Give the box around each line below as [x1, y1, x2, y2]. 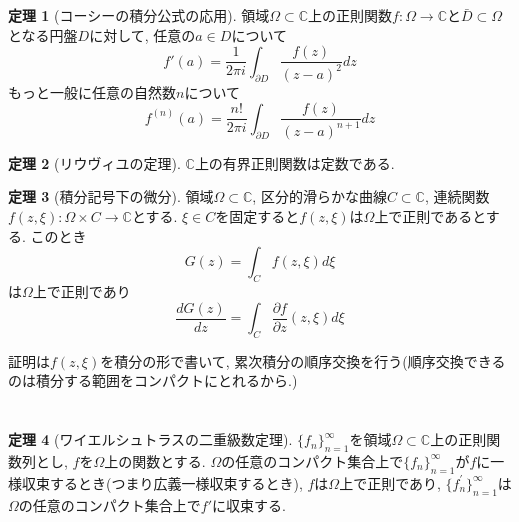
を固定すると [215, 205, 300, 226]
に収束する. [212, 494, 286, 515]
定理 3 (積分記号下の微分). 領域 [8, 186, 214, 207]
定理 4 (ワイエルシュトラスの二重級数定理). [8, 429, 293, 450]
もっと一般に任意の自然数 [8, 81, 176, 102]
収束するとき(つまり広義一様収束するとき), [21, 472, 303, 493]
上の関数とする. [104, 450, 206, 471]
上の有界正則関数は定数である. [194, 152, 395, 173]
